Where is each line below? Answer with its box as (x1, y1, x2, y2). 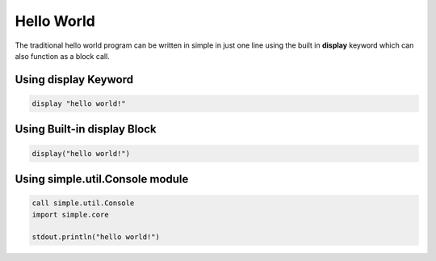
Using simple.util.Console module (15, 172, 189, 186)
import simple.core (31, 210, 109, 219)
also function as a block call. (15, 51, 111, 61)
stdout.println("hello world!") (31, 233, 161, 242)
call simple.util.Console (31, 199, 135, 208)
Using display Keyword (15, 73, 133, 86)
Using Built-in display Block (15, 122, 157, 137)
